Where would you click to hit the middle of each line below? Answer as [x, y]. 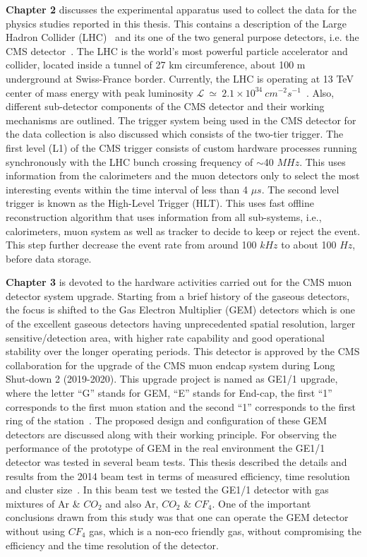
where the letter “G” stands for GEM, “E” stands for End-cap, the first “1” [169, 393]
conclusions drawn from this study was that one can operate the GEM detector [177, 517]
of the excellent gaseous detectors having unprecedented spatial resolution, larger [181, 324]
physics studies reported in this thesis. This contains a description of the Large [176, 23]
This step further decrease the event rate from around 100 [131, 245]
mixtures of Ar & [43, 503]
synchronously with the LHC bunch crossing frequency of [130, 161]
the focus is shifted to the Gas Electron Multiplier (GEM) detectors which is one [181, 310]
